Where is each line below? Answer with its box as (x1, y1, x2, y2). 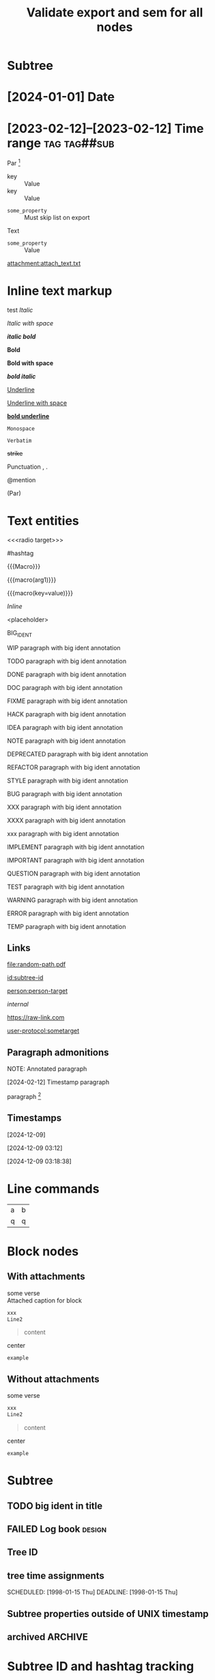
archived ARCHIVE (7, 1631, 89, 1642)
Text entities (7, 513, 80, 529)
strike (7, 449, 23, 457)
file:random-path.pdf (7, 961, 66, 969)
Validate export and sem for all (26, 5, 203, 21)
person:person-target (7, 987, 68, 995)
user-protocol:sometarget (7, 1026, 80, 1035)
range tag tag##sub (7, 135, 115, 151)
